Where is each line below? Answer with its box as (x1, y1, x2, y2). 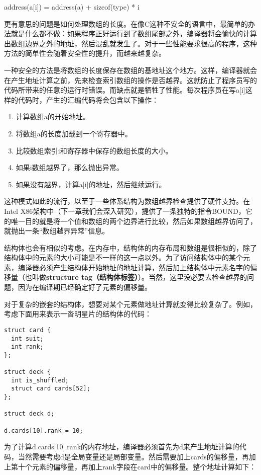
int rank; (11, 343, 44, 351)
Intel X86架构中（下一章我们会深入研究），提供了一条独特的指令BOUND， (4, 205, 245, 216)
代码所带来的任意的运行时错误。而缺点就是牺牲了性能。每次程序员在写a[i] (4, 85, 245, 95)
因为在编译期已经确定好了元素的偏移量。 (18, 282, 152, 292)
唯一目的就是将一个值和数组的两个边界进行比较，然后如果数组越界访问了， (11, 215, 257, 226)
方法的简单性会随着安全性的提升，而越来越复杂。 (4, 48, 166, 58)
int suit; (11, 335, 44, 342)
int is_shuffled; (11, 376, 69, 384)
